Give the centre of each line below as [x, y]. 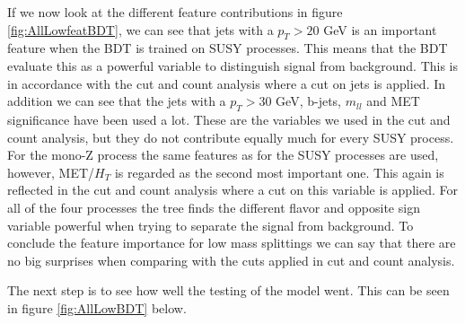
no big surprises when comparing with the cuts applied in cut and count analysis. [231, 260]
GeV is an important [380, 29]
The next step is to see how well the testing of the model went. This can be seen [228, 290]
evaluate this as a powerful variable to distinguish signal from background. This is [232, 65]
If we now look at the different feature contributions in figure [175, 12]
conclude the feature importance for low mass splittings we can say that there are [232, 243]
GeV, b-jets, [309, 101]
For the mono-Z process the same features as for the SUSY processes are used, [223, 155]
